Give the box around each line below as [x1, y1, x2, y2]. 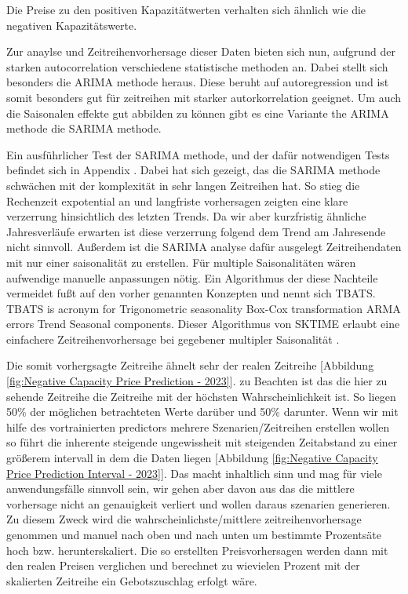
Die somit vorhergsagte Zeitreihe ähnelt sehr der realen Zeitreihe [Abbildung [6, 357, 374, 374]
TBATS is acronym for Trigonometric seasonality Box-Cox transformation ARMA [6, 300, 401, 316]
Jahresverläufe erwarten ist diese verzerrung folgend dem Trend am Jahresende [6, 223, 386, 239]
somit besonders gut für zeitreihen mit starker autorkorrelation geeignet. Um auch [6, 89, 402, 105]
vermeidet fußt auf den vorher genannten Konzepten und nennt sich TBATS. [6, 285, 376, 301]
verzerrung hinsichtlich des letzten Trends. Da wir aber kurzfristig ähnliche [6, 208, 366, 224]
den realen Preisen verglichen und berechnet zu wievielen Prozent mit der [6, 557, 360, 574]
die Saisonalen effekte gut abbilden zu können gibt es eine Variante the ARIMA [6, 104, 389, 121]
